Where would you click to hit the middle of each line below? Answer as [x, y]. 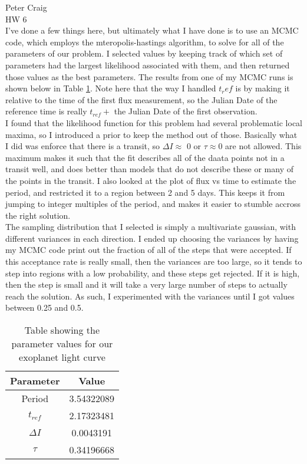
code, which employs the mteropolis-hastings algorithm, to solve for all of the [145, 42]
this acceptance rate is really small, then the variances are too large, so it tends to [154, 261]
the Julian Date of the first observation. [186, 111]
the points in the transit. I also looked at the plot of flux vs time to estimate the [151, 180]
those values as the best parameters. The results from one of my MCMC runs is [149, 76]
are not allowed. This [263, 146]
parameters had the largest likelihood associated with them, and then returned [148, 65]
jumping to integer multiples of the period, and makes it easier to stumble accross [153, 204]
